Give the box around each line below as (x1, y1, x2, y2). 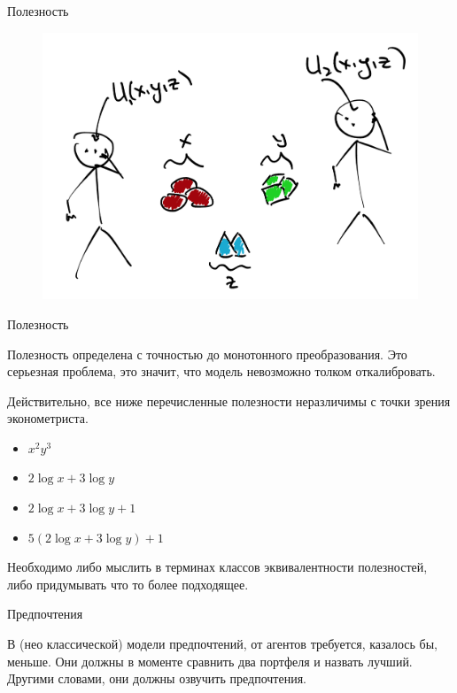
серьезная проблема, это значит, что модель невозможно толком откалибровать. (7, 362, 436, 381)
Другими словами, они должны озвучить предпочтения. (7, 669, 306, 688)
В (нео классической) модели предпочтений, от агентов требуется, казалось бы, (7, 635, 438, 653)
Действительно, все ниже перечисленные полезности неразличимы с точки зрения (7, 391, 451, 410)
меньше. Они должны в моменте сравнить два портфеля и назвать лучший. (7, 651, 413, 670)
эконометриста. (7, 409, 89, 427)
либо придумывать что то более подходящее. (7, 574, 249, 593)
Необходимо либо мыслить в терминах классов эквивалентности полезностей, (7, 558, 428, 576)
